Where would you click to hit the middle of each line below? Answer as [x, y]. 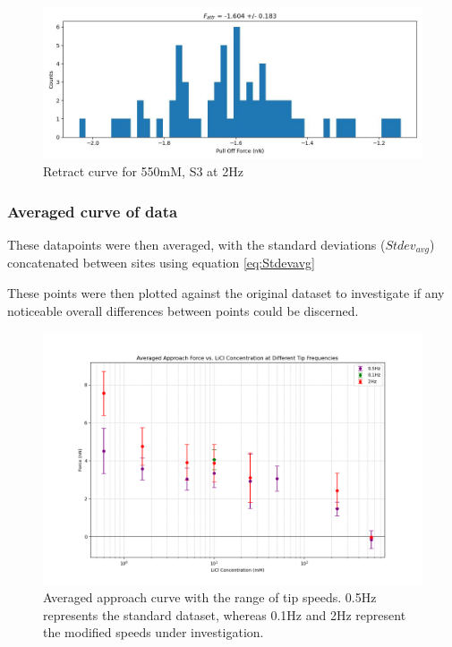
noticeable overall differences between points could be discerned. [183, 310]
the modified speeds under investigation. [154, 632]
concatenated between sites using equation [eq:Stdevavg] [161, 263]
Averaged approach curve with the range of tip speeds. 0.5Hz [210, 597]
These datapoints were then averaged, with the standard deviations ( [196, 244]
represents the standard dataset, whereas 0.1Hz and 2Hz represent [225, 614]
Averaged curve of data [93, 211]
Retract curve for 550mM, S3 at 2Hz [143, 171]
